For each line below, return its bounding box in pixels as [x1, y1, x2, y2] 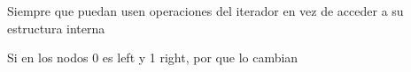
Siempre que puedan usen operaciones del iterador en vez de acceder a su [7, 2, 404, 19]
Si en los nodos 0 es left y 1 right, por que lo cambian [7, 48, 299, 67]
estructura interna [7, 18, 105, 37]
